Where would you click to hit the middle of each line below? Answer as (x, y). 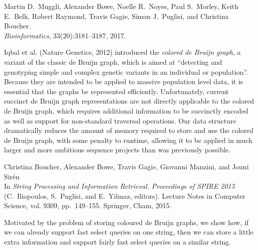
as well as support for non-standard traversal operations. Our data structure (120, 120)
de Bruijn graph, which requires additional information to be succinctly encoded (126, 110)
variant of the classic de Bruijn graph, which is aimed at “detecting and (113, 62)
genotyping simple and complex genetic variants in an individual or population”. (126, 71)
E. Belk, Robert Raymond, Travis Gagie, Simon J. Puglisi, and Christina (117, 16)
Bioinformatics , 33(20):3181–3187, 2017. (65, 35)
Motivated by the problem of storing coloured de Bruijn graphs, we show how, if (126, 222)
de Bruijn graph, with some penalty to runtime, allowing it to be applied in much (128, 140)
